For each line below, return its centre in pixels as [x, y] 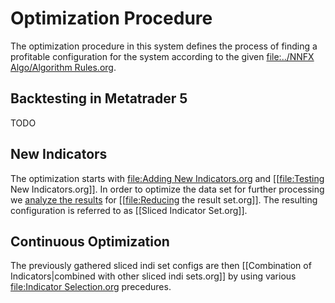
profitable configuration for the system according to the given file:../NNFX [162, 56]
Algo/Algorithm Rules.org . [63, 67]
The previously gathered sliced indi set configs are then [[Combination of [161, 266]
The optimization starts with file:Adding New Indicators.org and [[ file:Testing [167, 178]
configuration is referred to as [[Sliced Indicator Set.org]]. [129, 210]
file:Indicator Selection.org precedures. [91, 287]
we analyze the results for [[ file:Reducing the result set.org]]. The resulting [164, 199]
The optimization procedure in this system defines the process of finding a [164, 46]
